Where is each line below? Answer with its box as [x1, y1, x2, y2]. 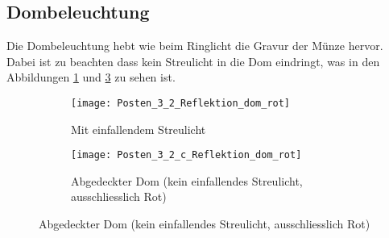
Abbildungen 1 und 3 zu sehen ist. [6, 69, 176, 86]
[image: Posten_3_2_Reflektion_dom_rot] [71, 97, 291, 109]
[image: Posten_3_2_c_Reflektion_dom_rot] [71, 149, 302, 161]
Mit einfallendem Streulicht [71, 120, 206, 137]
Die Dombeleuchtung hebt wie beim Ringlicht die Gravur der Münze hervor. [6, 37, 383, 54]
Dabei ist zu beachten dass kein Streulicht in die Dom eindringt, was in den [6, 52, 380, 69]
